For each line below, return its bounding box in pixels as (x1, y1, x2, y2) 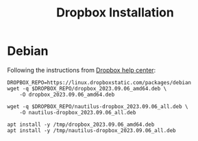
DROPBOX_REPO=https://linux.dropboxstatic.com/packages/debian (7, 79, 192, 86)
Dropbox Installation (55, 5, 175, 21)
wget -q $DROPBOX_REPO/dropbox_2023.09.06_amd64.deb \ (7, 85, 167, 92)
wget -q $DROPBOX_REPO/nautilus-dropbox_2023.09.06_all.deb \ (7, 103, 188, 110)
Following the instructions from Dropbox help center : (7, 66, 156, 74)
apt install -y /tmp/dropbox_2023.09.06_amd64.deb (7, 121, 155, 128)
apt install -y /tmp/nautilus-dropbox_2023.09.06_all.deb (7, 127, 176, 134)
